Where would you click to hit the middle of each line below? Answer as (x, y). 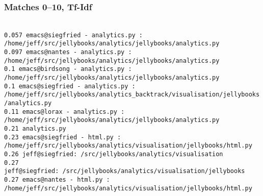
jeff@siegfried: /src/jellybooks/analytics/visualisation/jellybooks (125, 171)
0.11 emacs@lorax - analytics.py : (64, 112)
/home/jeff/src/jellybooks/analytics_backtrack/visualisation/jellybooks (132, 95)
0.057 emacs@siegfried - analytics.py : (74, 35)
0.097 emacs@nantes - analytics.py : (68, 52)
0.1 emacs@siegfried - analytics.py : (70, 86)
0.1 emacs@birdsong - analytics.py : (68, 69)
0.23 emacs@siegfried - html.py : (63, 137)
